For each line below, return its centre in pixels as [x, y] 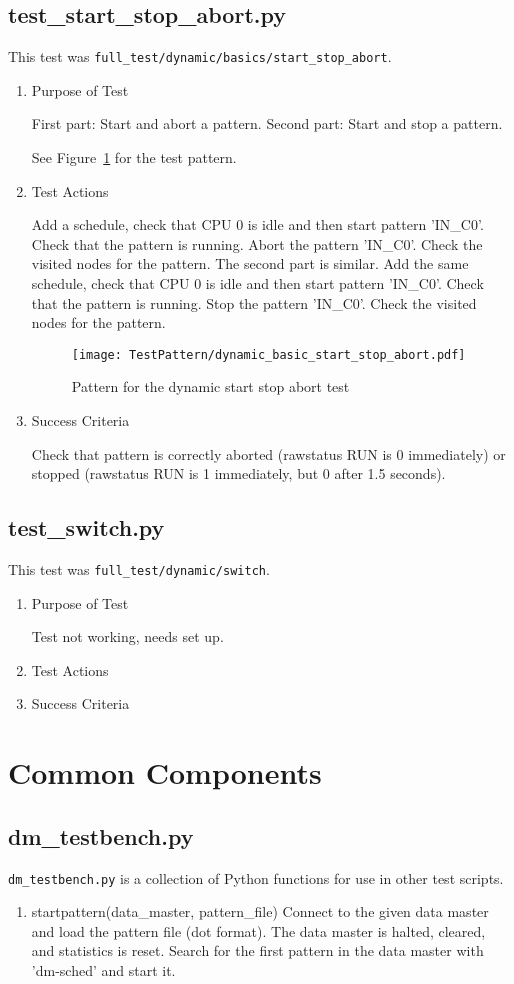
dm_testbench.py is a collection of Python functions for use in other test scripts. [256, 877]
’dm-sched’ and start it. [103, 970]
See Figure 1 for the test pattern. [134, 157]
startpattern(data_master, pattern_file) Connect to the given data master [260, 911]
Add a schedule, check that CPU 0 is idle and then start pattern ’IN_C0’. [257, 224]
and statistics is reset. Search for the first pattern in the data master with [257, 950]
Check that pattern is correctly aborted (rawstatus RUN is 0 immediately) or [268, 453]
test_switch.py [86, 527]
